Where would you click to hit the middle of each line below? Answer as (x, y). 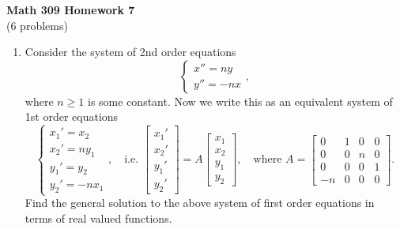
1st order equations (72, 116)
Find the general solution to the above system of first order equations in (200, 203)
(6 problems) (37, 25)
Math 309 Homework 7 (71, 9)
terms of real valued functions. (98, 218)
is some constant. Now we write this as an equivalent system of (240, 101)
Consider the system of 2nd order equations (130, 52)
